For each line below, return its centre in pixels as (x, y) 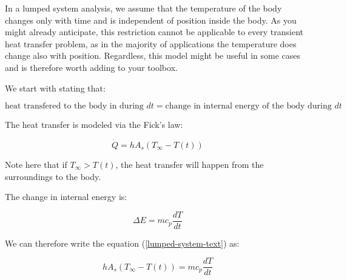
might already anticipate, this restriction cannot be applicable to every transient (154, 32)
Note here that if (36, 164)
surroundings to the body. (53, 176)
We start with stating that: (55, 88)
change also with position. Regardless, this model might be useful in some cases (153, 55)
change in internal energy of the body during (248, 106)
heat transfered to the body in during (74, 106)
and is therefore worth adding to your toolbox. (91, 67)
